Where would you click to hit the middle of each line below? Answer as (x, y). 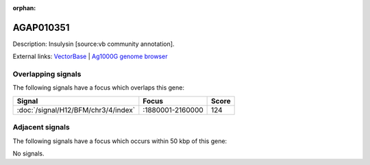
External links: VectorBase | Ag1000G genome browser (90, 56)
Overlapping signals (47, 74)
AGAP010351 (41, 27)
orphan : (24, 8)
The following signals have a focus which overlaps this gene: (99, 88)
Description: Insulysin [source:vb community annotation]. (94, 44)
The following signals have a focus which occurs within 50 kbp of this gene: (120, 141)
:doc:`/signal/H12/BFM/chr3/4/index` (76, 110)
